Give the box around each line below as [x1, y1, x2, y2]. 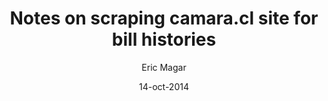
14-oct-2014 [139, 80, 189, 92]
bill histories [111, 28, 217, 51]
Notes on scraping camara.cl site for [9, 7, 319, 30]
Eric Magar [141, 61, 187, 73]
